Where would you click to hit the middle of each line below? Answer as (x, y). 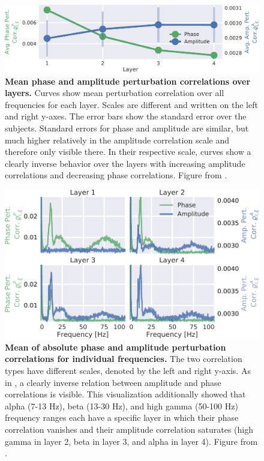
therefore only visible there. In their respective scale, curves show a (128, 152)
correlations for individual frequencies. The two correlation (124, 359)
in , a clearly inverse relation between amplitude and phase (113, 382)
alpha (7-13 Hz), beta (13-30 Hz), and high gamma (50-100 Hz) (121, 405)
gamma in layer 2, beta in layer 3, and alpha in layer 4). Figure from (131, 441)
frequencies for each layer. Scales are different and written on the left (131, 104)
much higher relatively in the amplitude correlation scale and (117, 140)
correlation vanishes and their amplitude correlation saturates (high (129, 429)
